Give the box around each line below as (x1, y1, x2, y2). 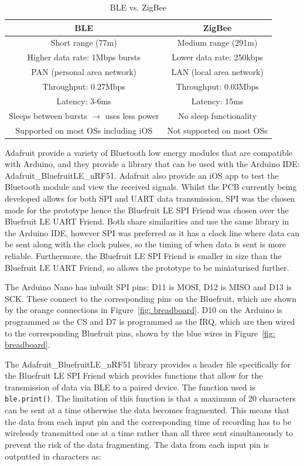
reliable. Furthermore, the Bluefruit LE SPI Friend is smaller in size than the (5, 249, 282, 261)
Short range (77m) (50, 36, 117, 49)
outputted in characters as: (5, 450, 101, 462)
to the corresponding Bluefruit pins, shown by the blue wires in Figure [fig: (5, 326, 275, 339)
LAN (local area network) (171, 66, 264, 78)
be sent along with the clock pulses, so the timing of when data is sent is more (5, 238, 286, 250)
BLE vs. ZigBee (110, 1, 166, 13)
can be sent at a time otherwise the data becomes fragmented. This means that (5, 404, 290, 416)
